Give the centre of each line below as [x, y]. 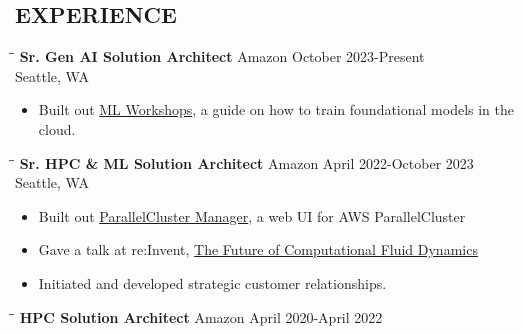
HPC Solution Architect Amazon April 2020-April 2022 [201, 316]
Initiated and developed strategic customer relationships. [212, 282]
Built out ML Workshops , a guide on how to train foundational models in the [276, 109]
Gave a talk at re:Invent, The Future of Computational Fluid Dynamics [258, 249]
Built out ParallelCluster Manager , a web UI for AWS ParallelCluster [252, 215]
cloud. [57, 128]
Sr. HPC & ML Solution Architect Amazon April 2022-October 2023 [246, 162]
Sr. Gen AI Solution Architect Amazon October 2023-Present [222, 56]
